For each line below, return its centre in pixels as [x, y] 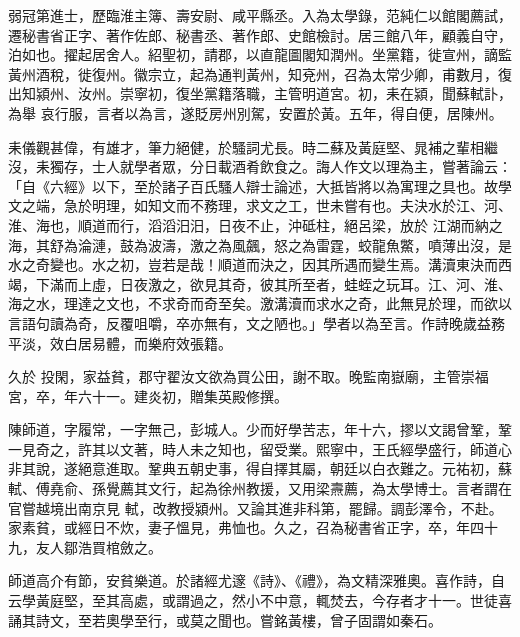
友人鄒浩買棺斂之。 [98, 546]
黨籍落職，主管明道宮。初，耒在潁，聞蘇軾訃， [357, 93]
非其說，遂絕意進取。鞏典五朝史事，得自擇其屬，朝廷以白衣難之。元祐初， [253, 468]
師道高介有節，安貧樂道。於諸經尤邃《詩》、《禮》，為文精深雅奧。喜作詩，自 [256, 580]
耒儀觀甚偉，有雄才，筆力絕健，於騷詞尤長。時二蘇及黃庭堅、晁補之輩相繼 [253, 146]
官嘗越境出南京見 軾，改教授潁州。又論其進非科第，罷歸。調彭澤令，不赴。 [255, 507]
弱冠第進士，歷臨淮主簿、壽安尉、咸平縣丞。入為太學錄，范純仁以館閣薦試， [260, 15]
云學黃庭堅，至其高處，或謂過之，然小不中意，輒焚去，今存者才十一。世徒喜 [260, 600]
